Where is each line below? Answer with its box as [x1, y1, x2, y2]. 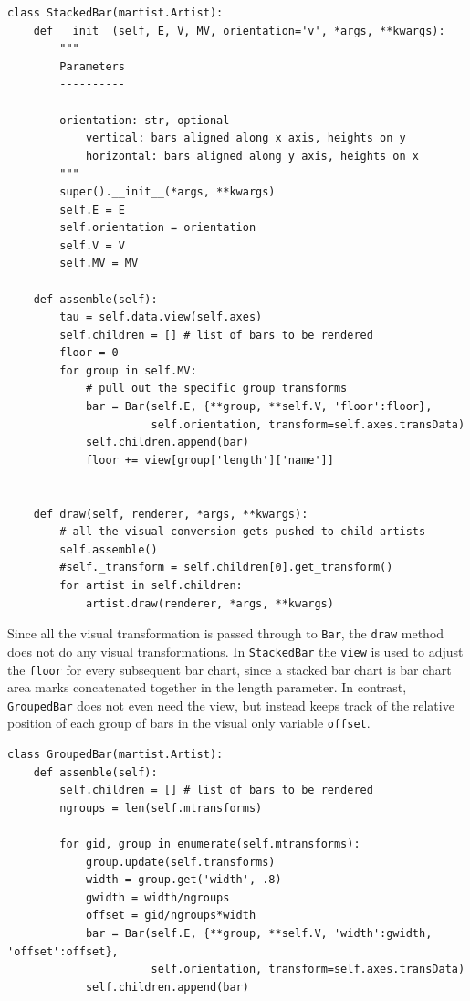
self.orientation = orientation [59, 221, 256, 235]
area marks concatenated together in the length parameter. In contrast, [7, 678, 407, 697]
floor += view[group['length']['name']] [85, 453, 334, 467]
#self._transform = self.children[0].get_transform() [59, 561, 393, 574]
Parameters [59, 59, 125, 73]
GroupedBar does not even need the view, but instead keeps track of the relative [7, 695, 454, 714]
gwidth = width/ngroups [85, 890, 230, 904]
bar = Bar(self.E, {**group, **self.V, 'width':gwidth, [85, 927, 433, 940]
